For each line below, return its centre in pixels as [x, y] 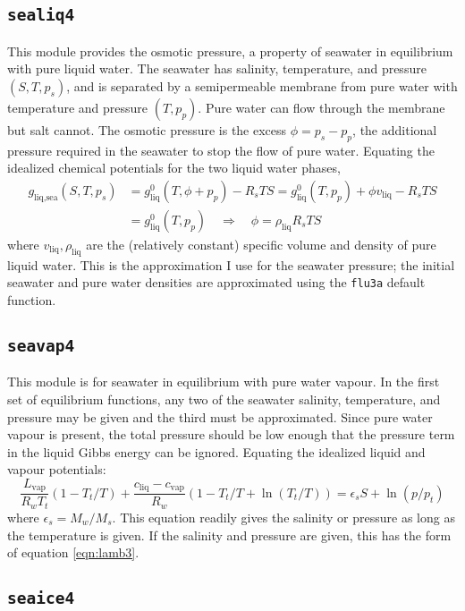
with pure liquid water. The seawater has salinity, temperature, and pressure [217, 68]
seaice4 [41, 598]
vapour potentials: [57, 469]
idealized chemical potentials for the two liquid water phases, [174, 168]
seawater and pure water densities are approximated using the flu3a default [216, 282]
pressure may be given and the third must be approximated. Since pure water [220, 416]
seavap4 [41, 346]
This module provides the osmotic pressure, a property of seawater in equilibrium [230, 51]
